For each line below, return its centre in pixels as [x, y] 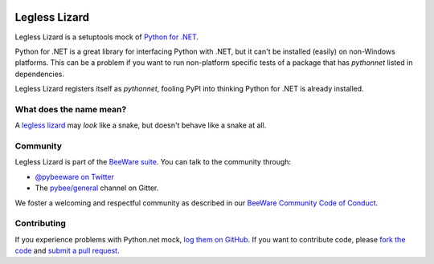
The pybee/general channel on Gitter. [97, 188]
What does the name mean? [71, 109]
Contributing [40, 223]
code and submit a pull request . [67, 251]
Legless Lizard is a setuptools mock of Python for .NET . [107, 37]
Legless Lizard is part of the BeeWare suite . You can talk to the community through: [153, 162]
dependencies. [39, 74]
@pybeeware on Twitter [74, 177]
